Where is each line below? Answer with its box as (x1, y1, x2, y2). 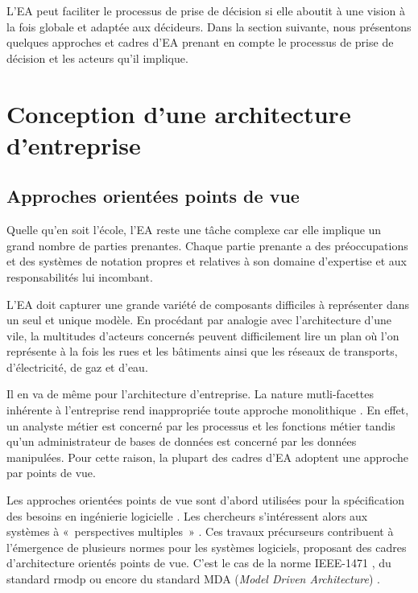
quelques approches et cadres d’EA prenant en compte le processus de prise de (6, 34, 394, 51)
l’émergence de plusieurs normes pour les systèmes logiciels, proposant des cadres (6, 538, 407, 555)
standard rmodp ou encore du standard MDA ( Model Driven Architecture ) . (6, 570, 380, 587)
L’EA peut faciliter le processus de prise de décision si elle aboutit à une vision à (6, 2, 405, 19)
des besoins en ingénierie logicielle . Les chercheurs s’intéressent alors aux (6, 507, 368, 524)
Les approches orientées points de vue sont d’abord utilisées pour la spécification (6, 492, 405, 509)
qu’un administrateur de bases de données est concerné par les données (6, 433, 357, 450)
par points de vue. (6, 464, 96, 481)
